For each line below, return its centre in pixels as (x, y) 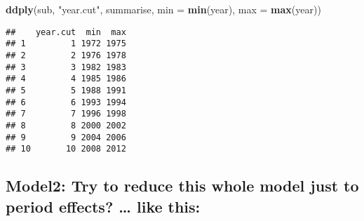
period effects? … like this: (103, 206)
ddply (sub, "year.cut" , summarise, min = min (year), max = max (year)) (163, 9)
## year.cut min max (66, 32)
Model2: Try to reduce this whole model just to (182, 186)
